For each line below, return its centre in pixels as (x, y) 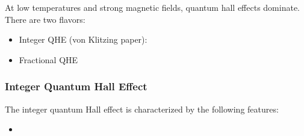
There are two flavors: (45, 19)
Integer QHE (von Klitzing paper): (83, 39)
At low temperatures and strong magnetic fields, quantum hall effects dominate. (153, 7)
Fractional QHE (48, 59)
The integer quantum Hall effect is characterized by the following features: (142, 109)
